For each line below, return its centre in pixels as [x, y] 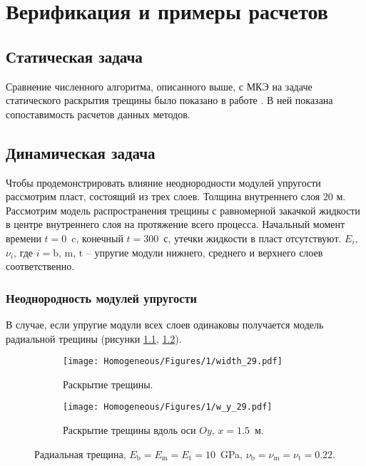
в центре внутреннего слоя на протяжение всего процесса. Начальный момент [176, 224]
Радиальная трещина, [80, 454]
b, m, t [68, 253]
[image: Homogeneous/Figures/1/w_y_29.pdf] [168, 407]
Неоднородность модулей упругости [101, 297]
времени [24, 238]
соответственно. [40, 266]
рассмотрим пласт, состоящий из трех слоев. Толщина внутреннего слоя [163, 196]
